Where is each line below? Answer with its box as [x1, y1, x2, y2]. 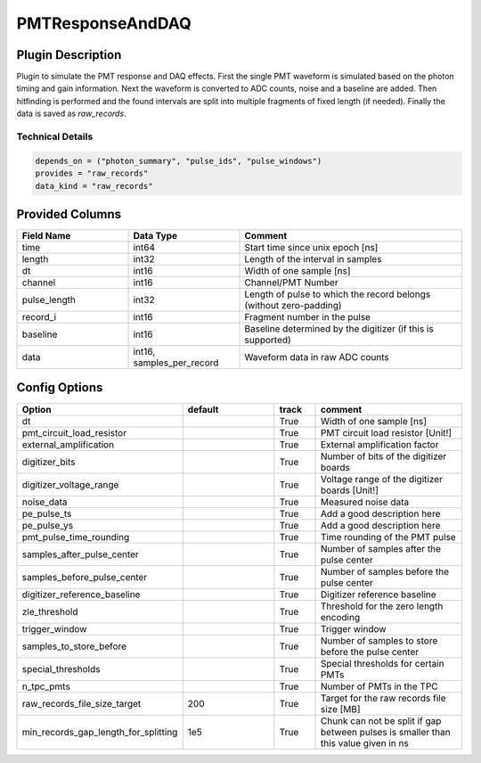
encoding [321, 611, 361, 623]
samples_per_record [133, 357, 219, 369]
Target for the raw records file [321, 692, 446, 704]
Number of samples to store [321, 634, 438, 646]
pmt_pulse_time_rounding [21, 530, 130, 543]
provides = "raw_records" [35, 168, 149, 178]
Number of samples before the [321, 565, 450, 578]
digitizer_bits [21, 455, 76, 468]
